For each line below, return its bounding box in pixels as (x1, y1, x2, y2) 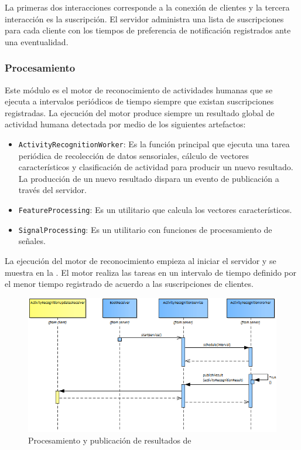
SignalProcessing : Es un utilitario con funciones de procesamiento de (18, 223, 272, 235)
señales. (18, 235, 46, 247)
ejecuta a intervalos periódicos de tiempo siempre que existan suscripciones (5, 95, 274, 107)
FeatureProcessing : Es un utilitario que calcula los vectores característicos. (18, 204, 292, 215)
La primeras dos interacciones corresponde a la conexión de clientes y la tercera (5, 1, 290, 13)
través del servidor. (18, 184, 87, 196)
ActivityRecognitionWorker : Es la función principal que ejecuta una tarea (18, 137, 290, 150)
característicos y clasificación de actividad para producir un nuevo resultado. (18, 161, 293, 173)
